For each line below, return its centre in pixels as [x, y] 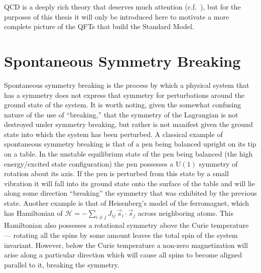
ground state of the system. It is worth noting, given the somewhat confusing [123, 105]
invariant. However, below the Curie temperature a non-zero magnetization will [126, 245]
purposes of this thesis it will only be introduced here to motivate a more [117, 16]
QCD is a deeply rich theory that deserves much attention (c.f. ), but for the [122, 7]
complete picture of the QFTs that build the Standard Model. [99, 26]
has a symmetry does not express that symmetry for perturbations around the [124, 95]
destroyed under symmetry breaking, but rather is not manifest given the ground [128, 124]
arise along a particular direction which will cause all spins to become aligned [123, 255]
